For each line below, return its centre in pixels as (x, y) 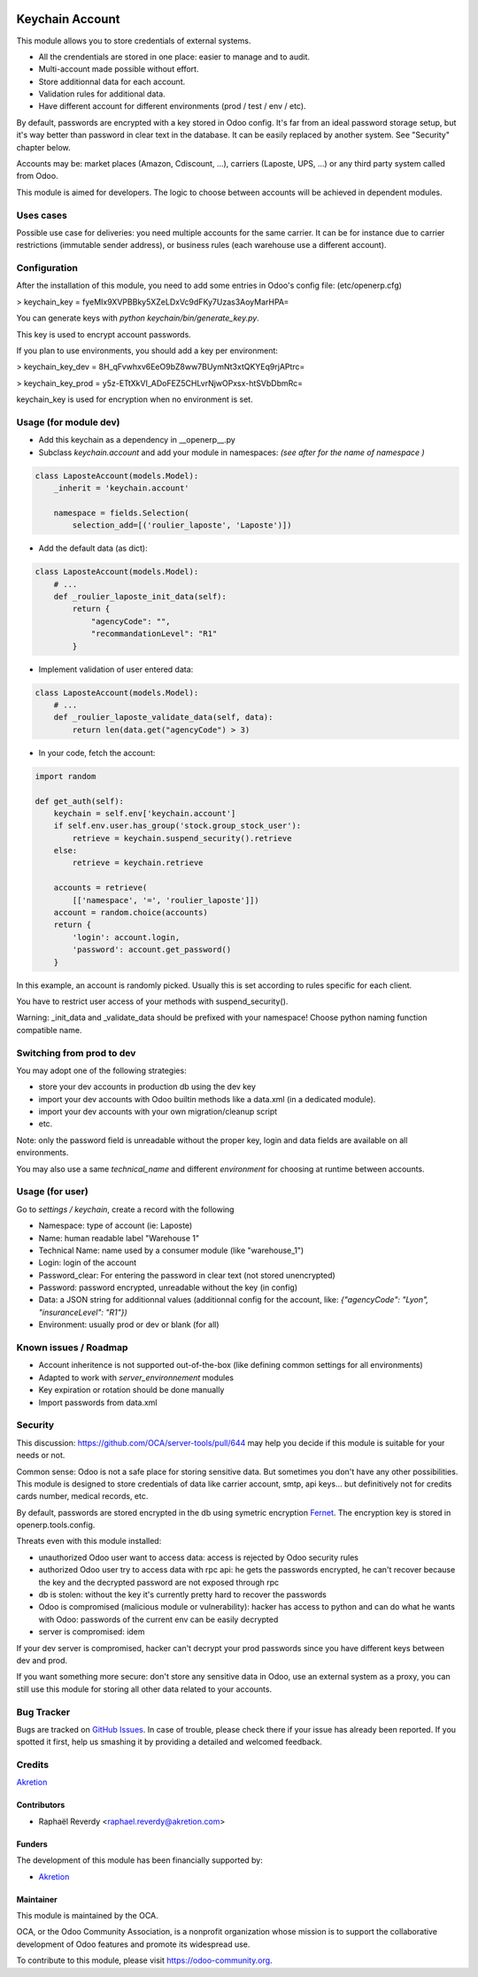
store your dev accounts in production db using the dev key (147, 1087)
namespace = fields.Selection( (121, 513)
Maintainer (37, 1899)
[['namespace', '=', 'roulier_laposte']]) (166, 900)
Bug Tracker (43, 1711)
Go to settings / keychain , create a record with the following (125, 1209)
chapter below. (43, 147)
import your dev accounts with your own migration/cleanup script (158, 1112)
